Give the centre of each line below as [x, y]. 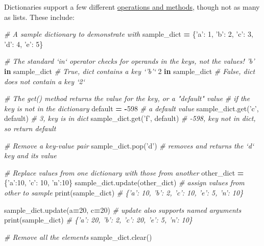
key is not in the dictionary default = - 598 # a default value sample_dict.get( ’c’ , [131, 108]
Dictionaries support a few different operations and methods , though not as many [132, 7]
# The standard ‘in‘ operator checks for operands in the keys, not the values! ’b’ [129, 61]
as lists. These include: [39, 17]
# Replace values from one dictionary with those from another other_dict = [124, 172]
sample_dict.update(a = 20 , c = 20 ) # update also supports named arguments [123, 210]
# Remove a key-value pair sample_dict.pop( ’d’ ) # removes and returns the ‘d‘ [129, 145]
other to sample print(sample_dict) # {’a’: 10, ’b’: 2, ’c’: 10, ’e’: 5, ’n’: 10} [124, 192]
